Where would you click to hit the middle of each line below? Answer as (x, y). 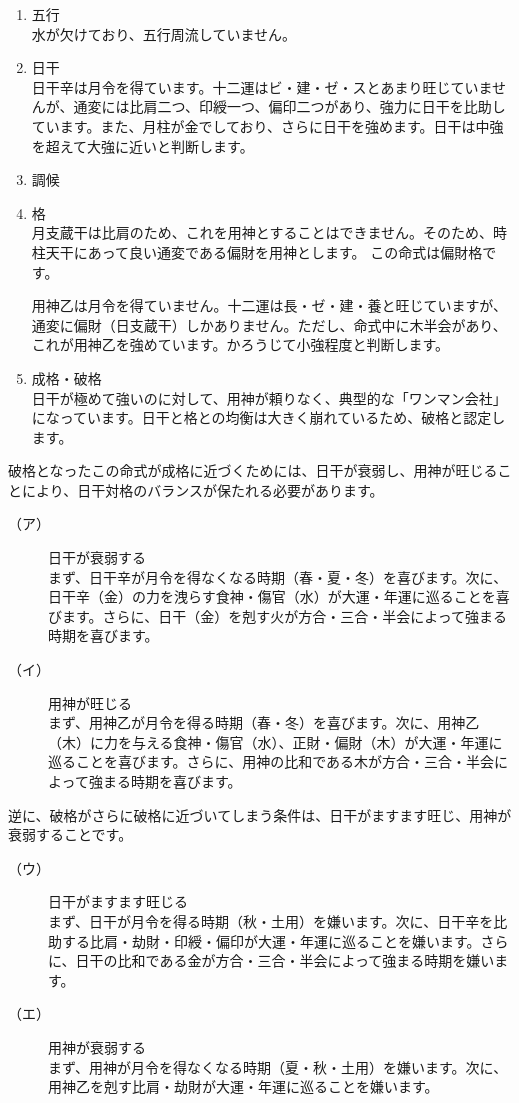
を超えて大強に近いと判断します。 (142, 145)
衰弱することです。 (70, 834)
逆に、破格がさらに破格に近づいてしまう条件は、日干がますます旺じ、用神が (260, 814)
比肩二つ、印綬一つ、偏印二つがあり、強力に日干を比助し (317, 106)
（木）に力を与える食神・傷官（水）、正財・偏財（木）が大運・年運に (275, 741)
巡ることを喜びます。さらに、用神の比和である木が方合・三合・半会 (271, 761)
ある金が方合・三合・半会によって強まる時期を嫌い (327, 960)
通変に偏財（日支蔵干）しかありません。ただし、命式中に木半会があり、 (269, 324)
